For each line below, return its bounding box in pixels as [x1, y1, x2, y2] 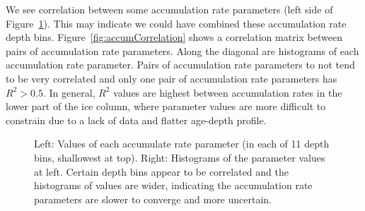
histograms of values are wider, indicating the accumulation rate [34, 178, 313, 193]
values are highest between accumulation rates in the [113, 85, 342, 100]
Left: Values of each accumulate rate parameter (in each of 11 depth [34, 136, 330, 151]
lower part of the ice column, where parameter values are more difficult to [6, 99, 326, 114]
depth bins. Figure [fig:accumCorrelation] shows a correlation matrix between [6, 30, 342, 44]
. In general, [42, 85, 95, 100]
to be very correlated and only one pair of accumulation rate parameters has [6, 71, 337, 85]
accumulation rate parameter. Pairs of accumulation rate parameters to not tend [6, 57, 355, 72]
